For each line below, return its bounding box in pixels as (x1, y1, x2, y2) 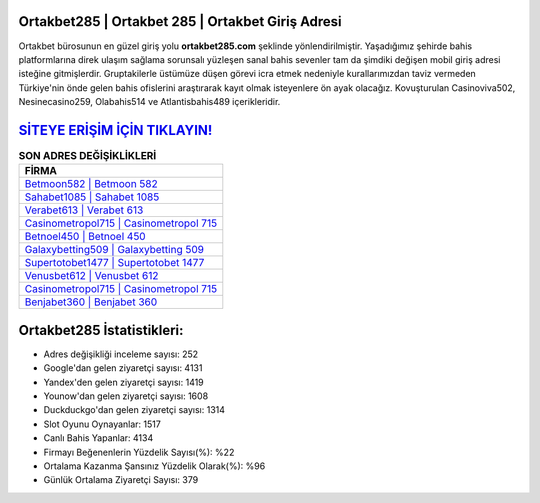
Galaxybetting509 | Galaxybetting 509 (24, 243, 205, 257)
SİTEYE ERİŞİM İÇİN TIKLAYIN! (18, 121, 213, 139)
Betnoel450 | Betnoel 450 (24, 230, 146, 244)
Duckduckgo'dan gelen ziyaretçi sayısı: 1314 (43, 404, 225, 416)
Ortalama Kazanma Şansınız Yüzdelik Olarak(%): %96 (43, 460, 266, 472)
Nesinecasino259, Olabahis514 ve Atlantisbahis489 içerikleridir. (18, 96, 281, 108)
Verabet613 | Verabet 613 (24, 203, 144, 217)
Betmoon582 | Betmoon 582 (24, 177, 159, 191)
